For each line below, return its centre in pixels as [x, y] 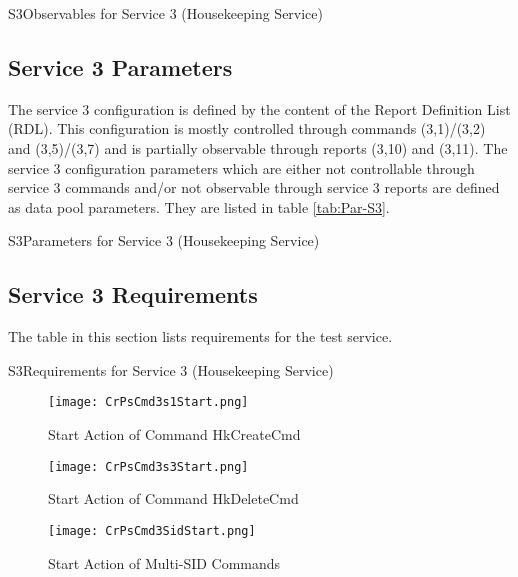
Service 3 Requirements [133, 294]
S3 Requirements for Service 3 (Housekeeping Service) [171, 369]
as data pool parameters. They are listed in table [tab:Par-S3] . [199, 206]
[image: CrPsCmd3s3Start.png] [148, 466]
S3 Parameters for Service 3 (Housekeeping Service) [164, 240]
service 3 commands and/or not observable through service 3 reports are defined [254, 187]
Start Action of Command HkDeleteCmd [173, 498]
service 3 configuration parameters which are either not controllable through [241, 167]
